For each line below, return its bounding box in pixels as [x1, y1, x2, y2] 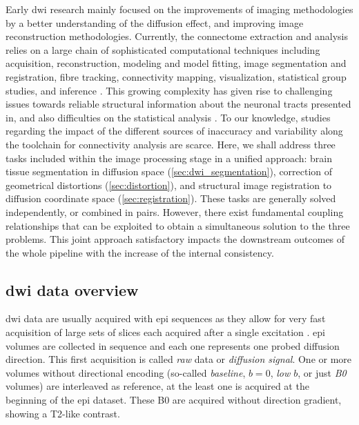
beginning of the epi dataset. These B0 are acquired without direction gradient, [6, 393, 342, 407]
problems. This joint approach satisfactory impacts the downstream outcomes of [6, 232, 345, 246]
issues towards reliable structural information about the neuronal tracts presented [6, 97, 351, 111]
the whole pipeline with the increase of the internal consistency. [6, 245, 274, 259]
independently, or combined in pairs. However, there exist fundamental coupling [6, 204, 344, 219]
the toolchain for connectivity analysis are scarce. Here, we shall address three [6, 137, 336, 151]
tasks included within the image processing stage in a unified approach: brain [6, 150, 333, 165]
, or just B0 [298, 365, 347, 379]
